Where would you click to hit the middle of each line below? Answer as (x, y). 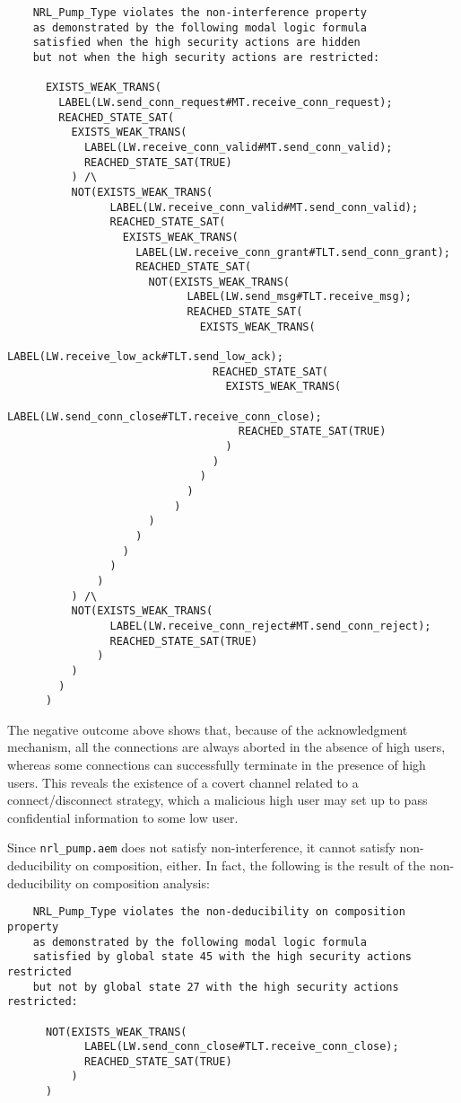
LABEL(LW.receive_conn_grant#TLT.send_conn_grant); (293, 252)
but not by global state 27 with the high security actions (216, 987)
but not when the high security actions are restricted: (206, 57)
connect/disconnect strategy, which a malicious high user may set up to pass (217, 800)
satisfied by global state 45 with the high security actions (222, 957)
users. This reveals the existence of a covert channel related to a (183, 782)
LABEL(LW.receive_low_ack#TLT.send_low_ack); (145, 357)
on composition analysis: (143, 882)
